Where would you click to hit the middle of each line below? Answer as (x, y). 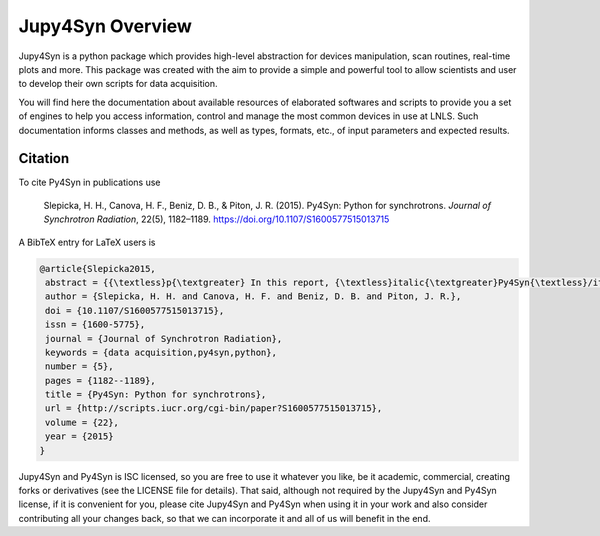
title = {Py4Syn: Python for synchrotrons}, (156, 394)
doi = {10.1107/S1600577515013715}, (135, 310)
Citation (44, 158)
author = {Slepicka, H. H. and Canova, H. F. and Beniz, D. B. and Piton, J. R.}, (253, 296)
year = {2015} (79, 436)
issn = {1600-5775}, (95, 324)
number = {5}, (79, 366)
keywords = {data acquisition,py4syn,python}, (161, 352)
